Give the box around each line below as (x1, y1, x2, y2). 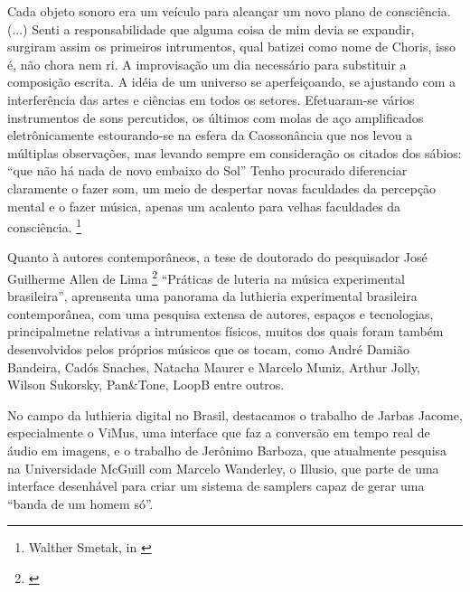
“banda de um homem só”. (7, 493, 154, 512)
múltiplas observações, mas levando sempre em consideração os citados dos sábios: (7, 143, 462, 162)
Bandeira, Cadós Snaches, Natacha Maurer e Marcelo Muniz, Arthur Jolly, (7, 357, 420, 376)
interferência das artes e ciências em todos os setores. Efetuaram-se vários (7, 89, 415, 108)
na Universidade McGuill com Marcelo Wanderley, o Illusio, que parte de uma (7, 458, 439, 477)
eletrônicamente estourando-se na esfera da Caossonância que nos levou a (7, 126, 413, 145)
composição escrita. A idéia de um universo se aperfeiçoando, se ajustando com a (7, 72, 456, 91)
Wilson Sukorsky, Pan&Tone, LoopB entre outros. (7, 375, 285, 394)
